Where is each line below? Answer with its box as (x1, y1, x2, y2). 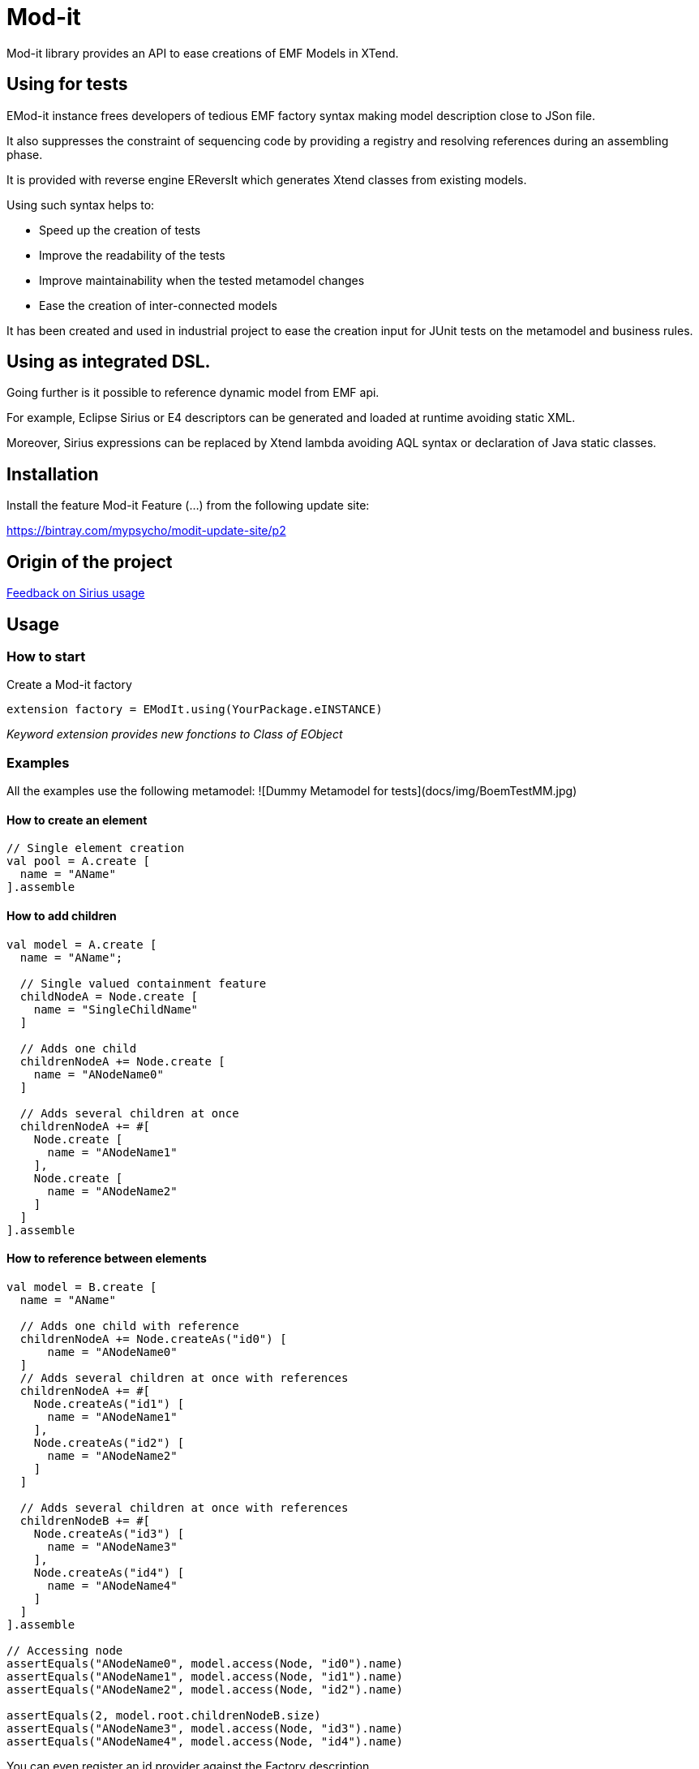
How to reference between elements (6, 1251, 207, 1266)
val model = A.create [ (6, 937, 157, 951)
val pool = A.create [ (6, 854, 151, 868)
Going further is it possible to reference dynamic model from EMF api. (6, 385, 380, 400)
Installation (6, 463, 99, 484)
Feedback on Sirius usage (6, 586, 145, 600)
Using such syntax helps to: (6, 197, 155, 212)
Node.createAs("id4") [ (33, 1565, 185, 1579)
